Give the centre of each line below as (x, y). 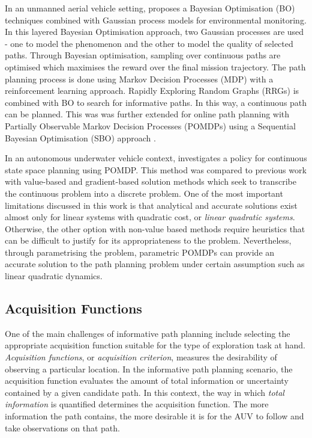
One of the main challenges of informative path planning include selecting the (148, 333)
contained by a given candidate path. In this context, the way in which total (145, 392)
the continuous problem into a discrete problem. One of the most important (144, 193)
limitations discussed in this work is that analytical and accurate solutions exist (151, 205)
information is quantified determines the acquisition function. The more (137, 404)
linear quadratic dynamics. (54, 276)
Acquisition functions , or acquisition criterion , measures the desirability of (141, 357)
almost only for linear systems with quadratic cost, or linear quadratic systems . (150, 217)
